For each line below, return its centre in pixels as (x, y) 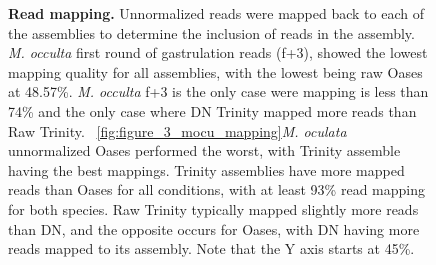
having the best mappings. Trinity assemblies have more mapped (206, 169)
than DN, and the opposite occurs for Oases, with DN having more (214, 228)
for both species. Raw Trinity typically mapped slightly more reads (213, 208)
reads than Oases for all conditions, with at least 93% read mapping (217, 189)
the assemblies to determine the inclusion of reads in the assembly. (211, 32)
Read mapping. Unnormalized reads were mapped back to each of (216, 13)
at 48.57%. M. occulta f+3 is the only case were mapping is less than (218, 91)
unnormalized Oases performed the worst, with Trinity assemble (204, 150)
